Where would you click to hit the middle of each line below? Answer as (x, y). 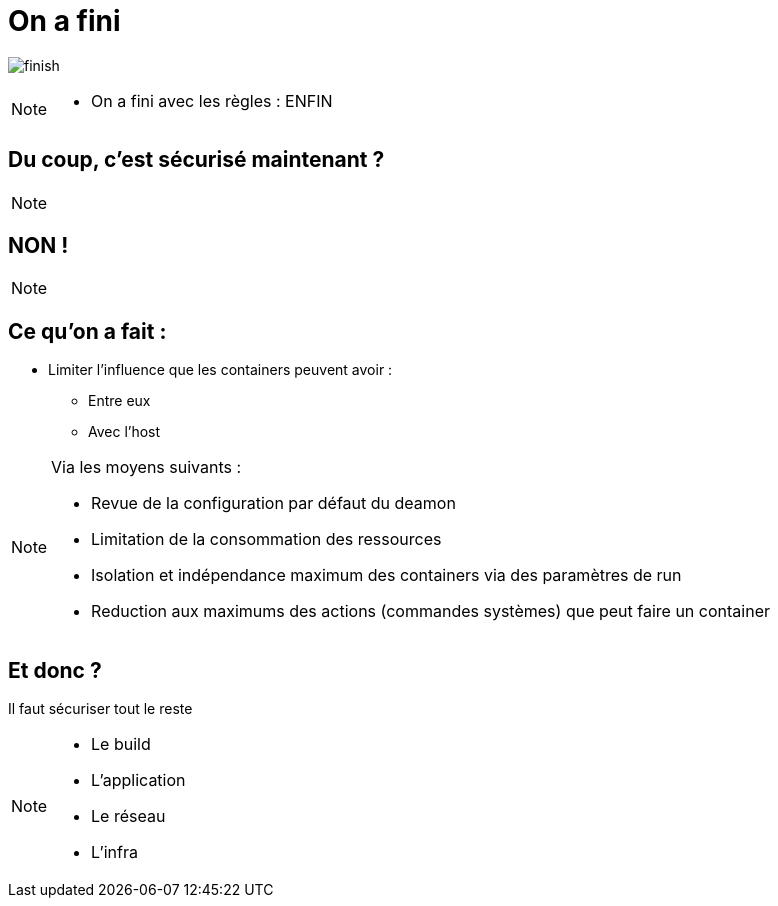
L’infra (114, 852)
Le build (121, 744)
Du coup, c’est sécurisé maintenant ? (196, 160)
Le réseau (128, 816)
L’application (138, 780)
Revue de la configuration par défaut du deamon (273, 503)
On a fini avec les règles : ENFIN (212, 100)
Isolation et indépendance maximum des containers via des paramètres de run (386, 575)
